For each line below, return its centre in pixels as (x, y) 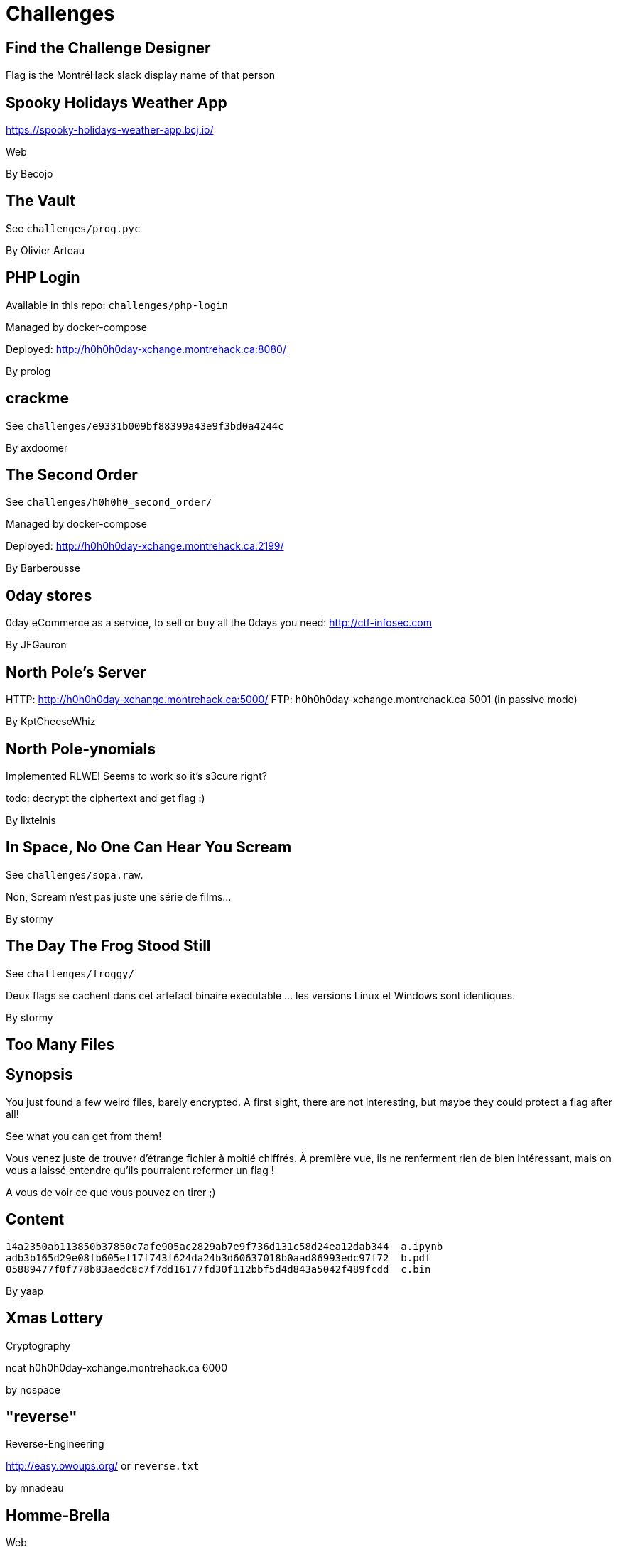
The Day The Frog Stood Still (108, 946)
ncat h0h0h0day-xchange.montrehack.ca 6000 (116, 1367)
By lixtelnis (31, 820)
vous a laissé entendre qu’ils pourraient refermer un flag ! (140, 1170)
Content (35, 1220)
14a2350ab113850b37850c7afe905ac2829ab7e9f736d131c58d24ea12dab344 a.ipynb (224, 1246)
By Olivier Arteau (45, 250)
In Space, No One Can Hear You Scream (149, 847)
